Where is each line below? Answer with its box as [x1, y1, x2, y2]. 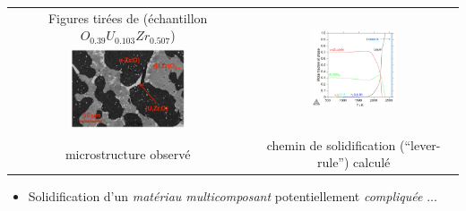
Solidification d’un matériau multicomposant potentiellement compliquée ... [28, 187, 437, 206]
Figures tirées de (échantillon [47, 8, 208, 27]
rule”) [316, 153, 349, 172]
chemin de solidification [266, 135, 396, 154]
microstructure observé [65, 144, 191, 163]
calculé [353, 153, 391, 172]
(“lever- [399, 135, 441, 154]
